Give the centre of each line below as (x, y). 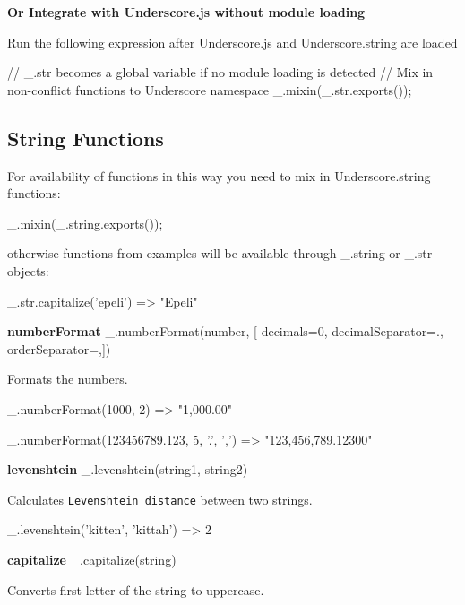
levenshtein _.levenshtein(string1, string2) (128, 469)
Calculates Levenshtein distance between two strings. (160, 499)
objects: (28, 270)
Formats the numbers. (68, 379)
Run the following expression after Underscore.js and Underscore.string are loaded (232, 42)
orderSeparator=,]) (59, 348)
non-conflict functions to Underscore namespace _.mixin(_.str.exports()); (210, 89)
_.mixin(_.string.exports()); (85, 223)
